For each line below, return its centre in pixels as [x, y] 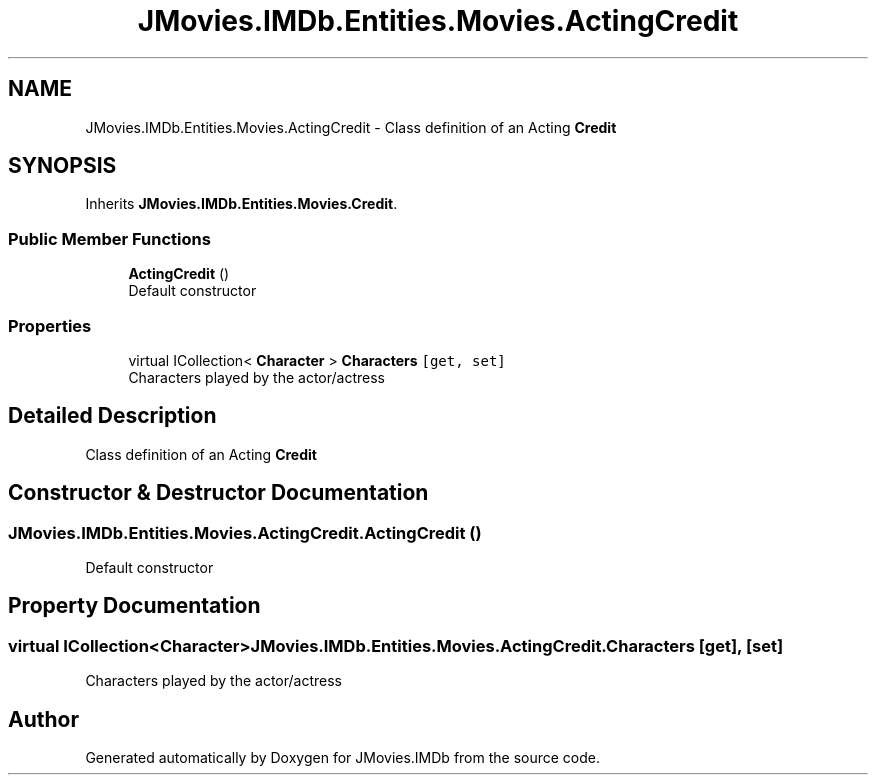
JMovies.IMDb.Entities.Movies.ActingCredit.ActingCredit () [245, 532]
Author [43, 719]
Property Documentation [134, 606]
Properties [50, 325]
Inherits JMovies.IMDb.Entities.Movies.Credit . [241, 204]
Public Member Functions [109, 238]
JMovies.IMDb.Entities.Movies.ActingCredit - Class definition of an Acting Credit [351, 127]
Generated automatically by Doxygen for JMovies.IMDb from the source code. [343, 758]
